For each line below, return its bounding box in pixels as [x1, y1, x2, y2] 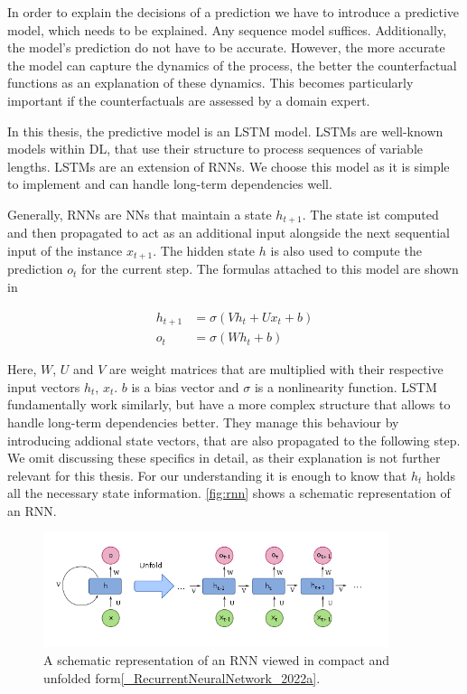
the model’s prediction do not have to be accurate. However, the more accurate [7, 38, 445, 57]
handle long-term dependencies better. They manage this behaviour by [7, 412, 399, 431]
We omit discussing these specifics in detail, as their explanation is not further [7, 448, 441, 467]
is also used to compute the [270, 240, 422, 259]
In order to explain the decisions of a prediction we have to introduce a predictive [7, 3, 460, 21]
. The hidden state [153, 240, 256, 259]
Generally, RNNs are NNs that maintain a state [7, 204, 272, 223]
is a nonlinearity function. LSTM [254, 377, 437, 396]
